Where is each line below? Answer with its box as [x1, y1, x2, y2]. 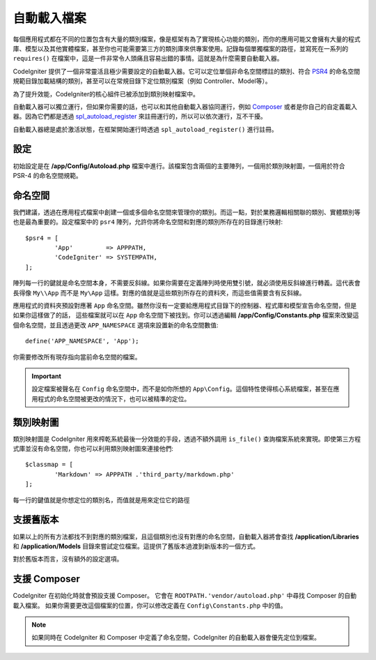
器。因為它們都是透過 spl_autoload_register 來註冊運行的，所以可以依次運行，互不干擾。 [13, 112, 267, 121]
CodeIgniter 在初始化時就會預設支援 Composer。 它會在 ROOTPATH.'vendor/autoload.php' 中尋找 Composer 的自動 [13, 592, 357, 600]
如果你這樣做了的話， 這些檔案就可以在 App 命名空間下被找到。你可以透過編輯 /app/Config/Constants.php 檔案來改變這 [13, 311, 359, 320]
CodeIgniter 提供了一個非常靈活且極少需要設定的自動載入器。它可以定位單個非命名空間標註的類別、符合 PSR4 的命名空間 [13, 67, 361, 75]
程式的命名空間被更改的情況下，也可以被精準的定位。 [37, 394, 191, 403]
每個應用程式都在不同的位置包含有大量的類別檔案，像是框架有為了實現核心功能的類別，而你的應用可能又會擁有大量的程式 [13, 35, 361, 43]
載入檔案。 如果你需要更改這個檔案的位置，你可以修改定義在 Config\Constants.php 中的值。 [13, 601, 287, 610]
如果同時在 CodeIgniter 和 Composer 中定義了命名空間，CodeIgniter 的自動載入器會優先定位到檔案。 [31, 633, 320, 642]
